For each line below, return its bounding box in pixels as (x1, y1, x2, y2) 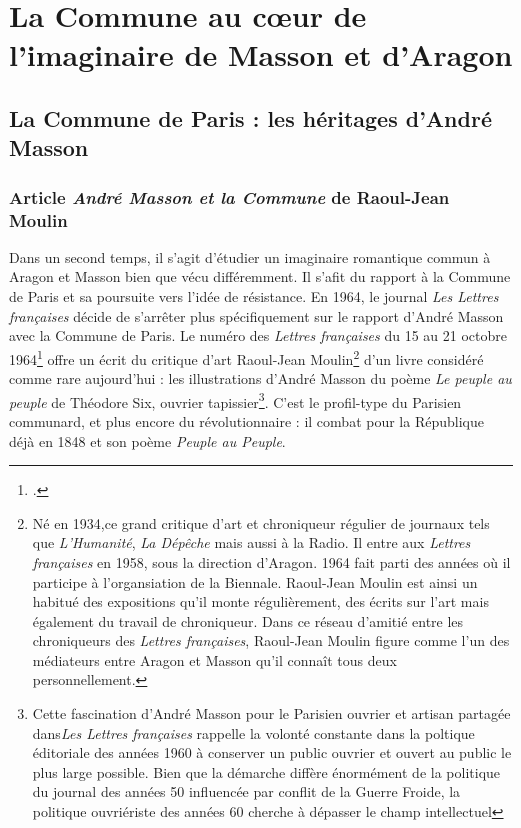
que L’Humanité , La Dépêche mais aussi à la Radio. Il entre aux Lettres (32, 532, 471, 553)
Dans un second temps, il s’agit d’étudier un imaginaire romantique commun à (9, 246, 491, 267)
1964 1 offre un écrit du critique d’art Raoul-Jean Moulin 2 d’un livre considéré (9, 345, 484, 369)
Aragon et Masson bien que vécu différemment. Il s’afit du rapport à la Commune (9, 266, 511, 287)
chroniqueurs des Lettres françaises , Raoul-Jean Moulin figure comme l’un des (32, 630, 510, 651)
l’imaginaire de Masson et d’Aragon (9, 34, 513, 75)
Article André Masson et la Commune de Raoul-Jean (9, 184, 450, 209)
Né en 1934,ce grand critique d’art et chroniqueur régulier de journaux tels (32, 512, 490, 533)
